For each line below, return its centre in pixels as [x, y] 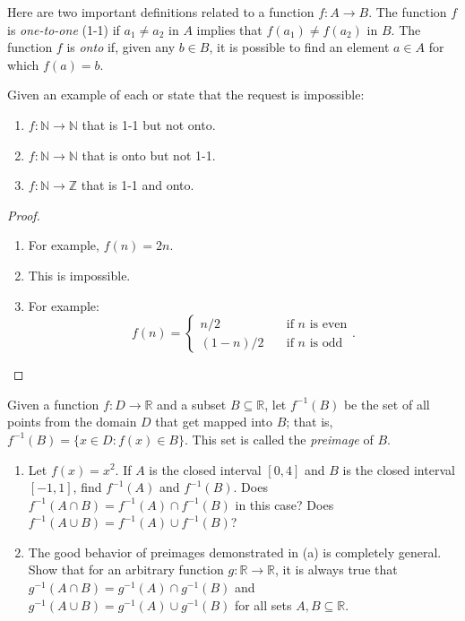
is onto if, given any [121, 47]
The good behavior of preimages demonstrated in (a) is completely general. [235, 552]
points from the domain [72, 422]
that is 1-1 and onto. [138, 185]
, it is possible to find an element [299, 47]
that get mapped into [214, 422]
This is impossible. [79, 275]
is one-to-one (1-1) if [64, 29]
